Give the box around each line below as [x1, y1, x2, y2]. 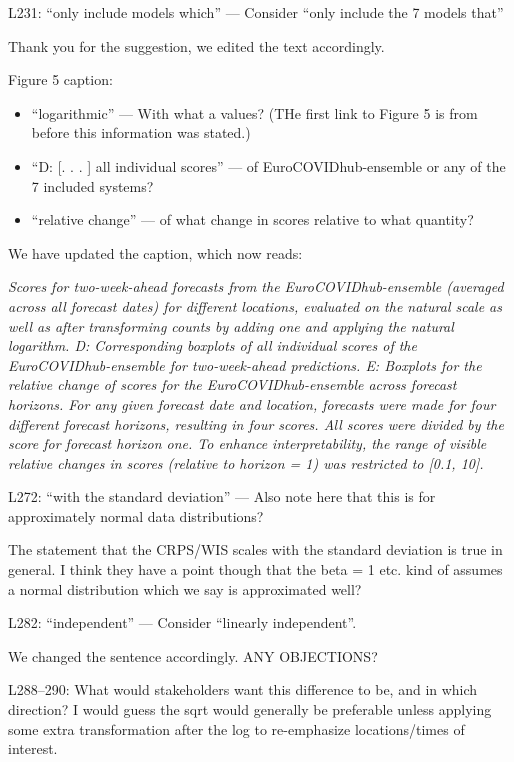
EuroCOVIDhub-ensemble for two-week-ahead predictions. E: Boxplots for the [8, 354, 482, 375]
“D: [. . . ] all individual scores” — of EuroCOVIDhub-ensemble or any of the [31, 155, 506, 176]
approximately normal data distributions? [8, 505, 264, 526]
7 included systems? [31, 175, 154, 196]
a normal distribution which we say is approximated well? [8, 578, 362, 599]
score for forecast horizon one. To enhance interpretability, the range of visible [8, 433, 487, 454]
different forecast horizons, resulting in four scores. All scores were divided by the [8, 413, 504, 434]
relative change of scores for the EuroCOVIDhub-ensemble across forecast [8, 374, 457, 395]
